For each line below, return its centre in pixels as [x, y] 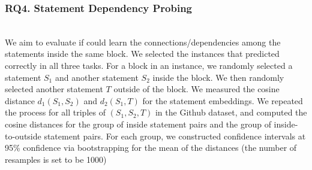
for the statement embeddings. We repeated [223, 100]
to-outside [23, 136]
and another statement [97, 77]
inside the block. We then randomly [218, 77]
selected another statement [54, 89]
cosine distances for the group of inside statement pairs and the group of [138, 124]
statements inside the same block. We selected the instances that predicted [142, 54]
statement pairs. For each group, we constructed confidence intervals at [175, 136]
